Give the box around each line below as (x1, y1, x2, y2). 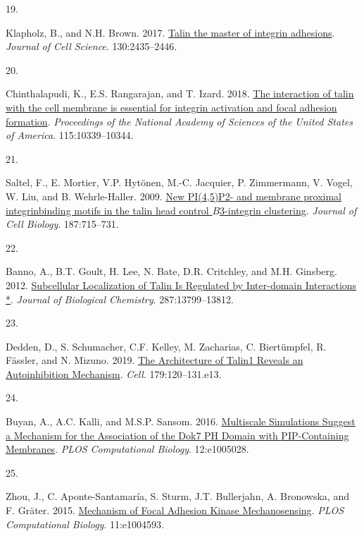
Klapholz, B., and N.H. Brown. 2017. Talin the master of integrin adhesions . (6, 25, 335, 39)
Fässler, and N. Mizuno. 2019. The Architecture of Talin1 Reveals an (6, 353, 303, 367)
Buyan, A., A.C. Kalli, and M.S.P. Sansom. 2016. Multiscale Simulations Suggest (6, 414, 356, 429)
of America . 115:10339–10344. (6, 128, 134, 142)
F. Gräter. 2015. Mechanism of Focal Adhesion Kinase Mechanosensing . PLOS (6, 503, 344, 518)
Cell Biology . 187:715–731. (6, 217, 119, 231)
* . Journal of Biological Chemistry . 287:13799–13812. (6, 291, 234, 306)
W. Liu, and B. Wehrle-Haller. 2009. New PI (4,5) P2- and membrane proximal (6, 188, 342, 203)
